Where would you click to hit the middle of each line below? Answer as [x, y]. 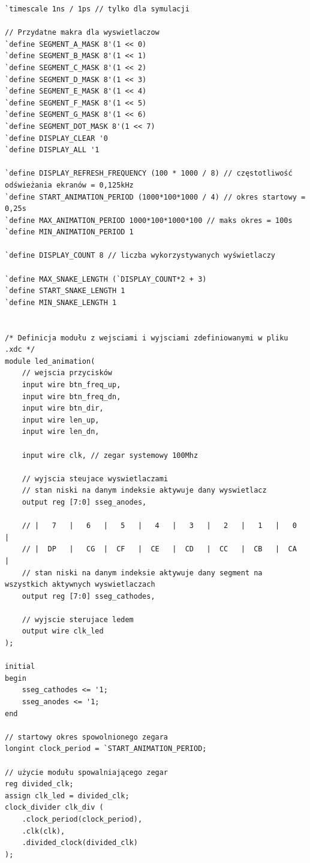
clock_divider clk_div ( [54, 808]
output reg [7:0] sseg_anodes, [84, 502]
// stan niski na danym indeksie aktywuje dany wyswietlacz [144, 491]
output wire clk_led [63, 631]
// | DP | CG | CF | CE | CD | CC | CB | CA [159, 549]
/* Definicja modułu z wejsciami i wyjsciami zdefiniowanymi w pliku [147, 338]
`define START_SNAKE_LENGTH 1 [65, 291]
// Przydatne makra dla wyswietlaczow [82, 33]
